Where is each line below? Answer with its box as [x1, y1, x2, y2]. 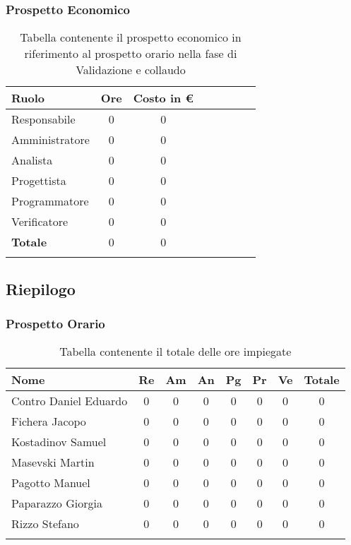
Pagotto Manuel [11, 474, 90, 491]
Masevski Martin [11, 454, 95, 471]
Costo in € [133, 90, 194, 107]
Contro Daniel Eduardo [11, 393, 128, 409]
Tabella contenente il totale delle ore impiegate [59, 343, 292, 360]
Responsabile [11, 111, 76, 128]
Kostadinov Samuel [11, 433, 107, 450]
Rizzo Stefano [11, 515, 79, 532]
